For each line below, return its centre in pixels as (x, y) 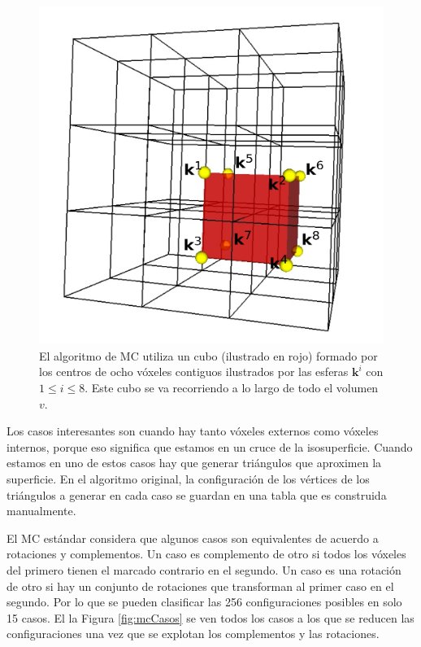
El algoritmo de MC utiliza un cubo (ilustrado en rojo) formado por (208, 355)
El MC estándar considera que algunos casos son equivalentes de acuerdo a (193, 538)
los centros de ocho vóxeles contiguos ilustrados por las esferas (194, 372)
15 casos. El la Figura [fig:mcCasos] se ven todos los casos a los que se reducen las (210, 617)
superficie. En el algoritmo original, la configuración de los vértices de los (188, 479)
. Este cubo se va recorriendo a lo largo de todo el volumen (232, 388)
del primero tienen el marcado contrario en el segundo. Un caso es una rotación (204, 570)
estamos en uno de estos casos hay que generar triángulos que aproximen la (194, 463)
